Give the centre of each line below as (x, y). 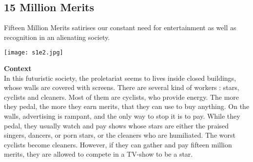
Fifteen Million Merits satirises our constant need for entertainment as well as (120, 27)
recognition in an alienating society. (57, 37)
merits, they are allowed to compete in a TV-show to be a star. (98, 154)
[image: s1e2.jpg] (34, 53)
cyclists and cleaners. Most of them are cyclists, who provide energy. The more (122, 97)
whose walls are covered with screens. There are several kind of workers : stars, (122, 87)
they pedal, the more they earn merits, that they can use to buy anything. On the (127, 106)
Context (18, 68)
